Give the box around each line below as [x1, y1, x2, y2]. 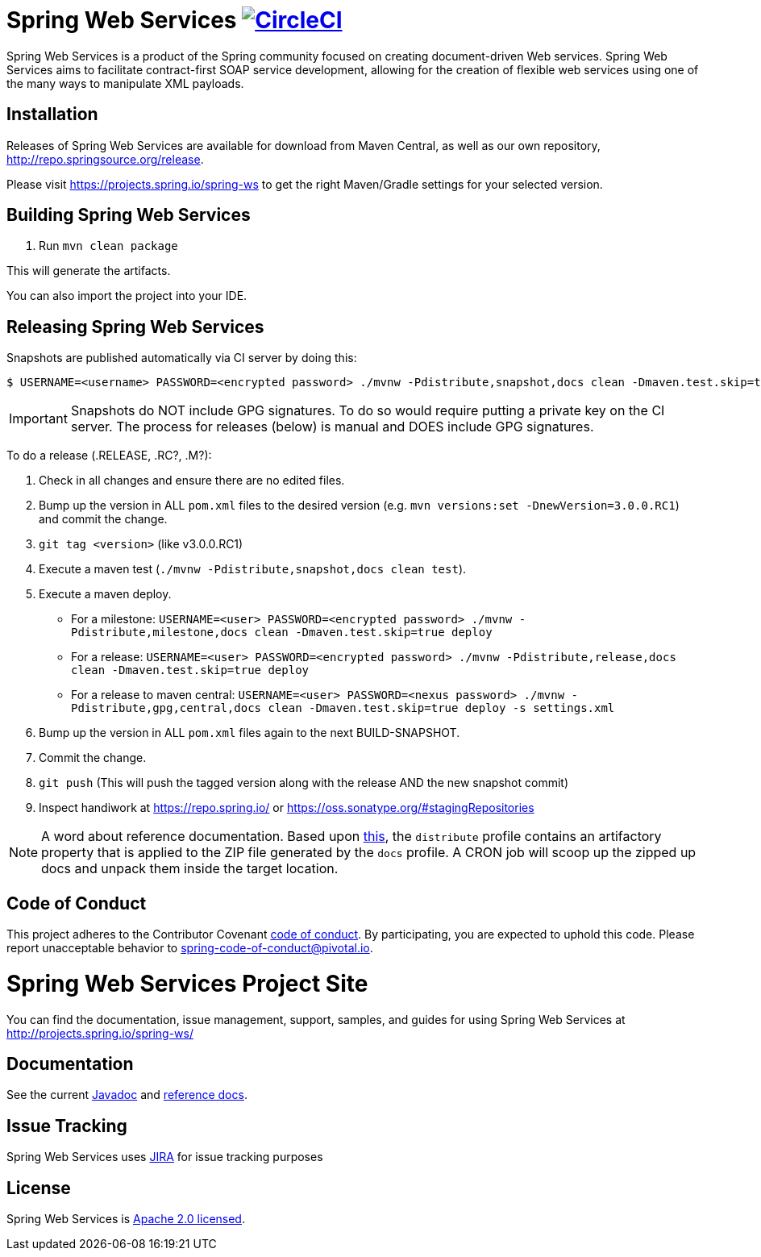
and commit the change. [39, 512, 168, 527]
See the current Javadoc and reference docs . [6, 1088, 247, 1102]
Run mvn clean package [39, 239, 178, 253]
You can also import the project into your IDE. [6, 289, 247, 303]
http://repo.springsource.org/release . [6, 152, 204, 166]
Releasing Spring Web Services [6, 316, 264, 337]
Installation [6, 104, 98, 125]
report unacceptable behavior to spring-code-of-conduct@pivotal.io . [6, 941, 373, 955]
